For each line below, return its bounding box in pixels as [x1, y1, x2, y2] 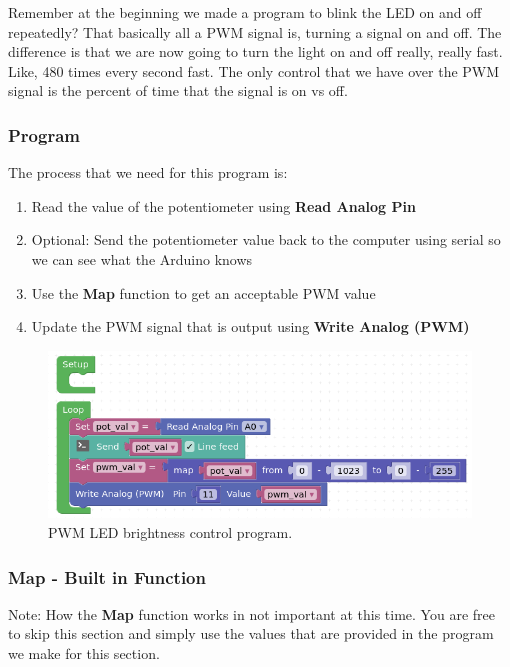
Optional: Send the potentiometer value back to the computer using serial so [31, 229, 501, 250]
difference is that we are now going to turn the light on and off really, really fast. [8, 41, 503, 62]
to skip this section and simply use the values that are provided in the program [8, 623, 494, 644]
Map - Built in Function [8, 564, 206, 589]
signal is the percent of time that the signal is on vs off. [8, 80, 348, 101]
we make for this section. [8, 642, 160, 663]
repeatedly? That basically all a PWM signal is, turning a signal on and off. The [8, 21, 502, 42]
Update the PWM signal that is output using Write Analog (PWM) [31, 316, 470, 337]
